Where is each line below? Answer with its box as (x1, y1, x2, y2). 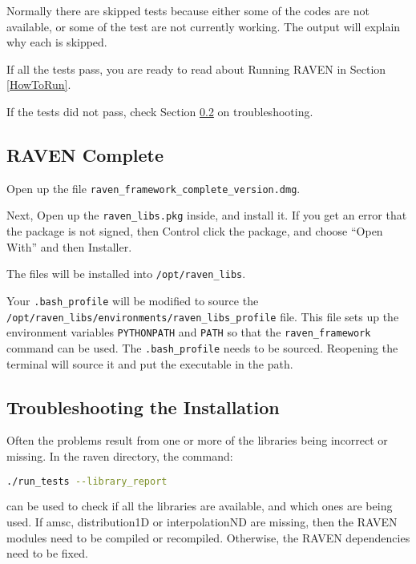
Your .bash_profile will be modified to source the (6, 292, 259, 308)
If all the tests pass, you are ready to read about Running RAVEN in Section (6, 60, 386, 77)
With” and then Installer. (6, 238, 132, 255)
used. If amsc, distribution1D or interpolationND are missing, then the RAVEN (6, 514, 398, 530)
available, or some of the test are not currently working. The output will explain (6, 18, 401, 34)
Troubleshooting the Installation (6, 394, 280, 419)
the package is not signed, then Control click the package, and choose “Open (6, 223, 383, 240)
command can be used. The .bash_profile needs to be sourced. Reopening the (6, 339, 398, 356)
